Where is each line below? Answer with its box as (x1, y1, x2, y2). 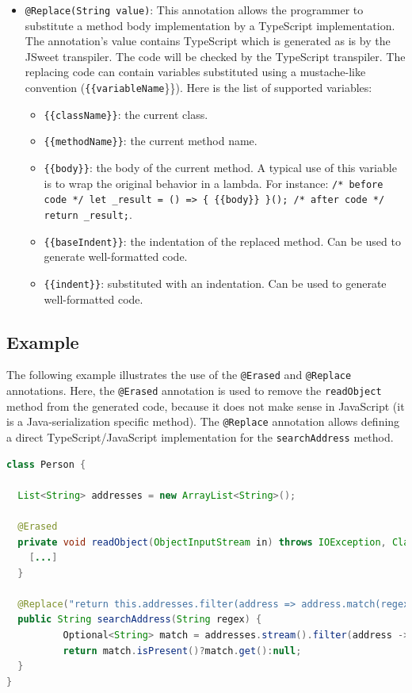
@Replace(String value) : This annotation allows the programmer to (25, 2, 364, 17)
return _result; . (44, 205, 132, 222)
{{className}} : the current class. (44, 105, 208, 122)
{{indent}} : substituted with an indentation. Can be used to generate (44, 274, 387, 291)
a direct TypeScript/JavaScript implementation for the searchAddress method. (6, 428, 394, 445)
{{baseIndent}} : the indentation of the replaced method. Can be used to (44, 232, 401, 249)
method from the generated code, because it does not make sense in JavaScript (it (6, 397, 405, 414)
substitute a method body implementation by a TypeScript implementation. (25, 17, 395, 33)
